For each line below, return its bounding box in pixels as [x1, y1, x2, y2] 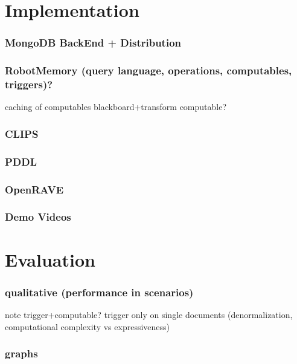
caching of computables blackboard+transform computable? [5, 100, 227, 113]
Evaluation [5, 247, 95, 271]
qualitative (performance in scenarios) [5, 284, 194, 299]
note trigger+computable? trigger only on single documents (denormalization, [5, 308, 293, 320]
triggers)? [5, 77, 53, 92]
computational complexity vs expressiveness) [5, 320, 170, 333]
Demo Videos [5, 209, 71, 224]
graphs [5, 346, 38, 361]
